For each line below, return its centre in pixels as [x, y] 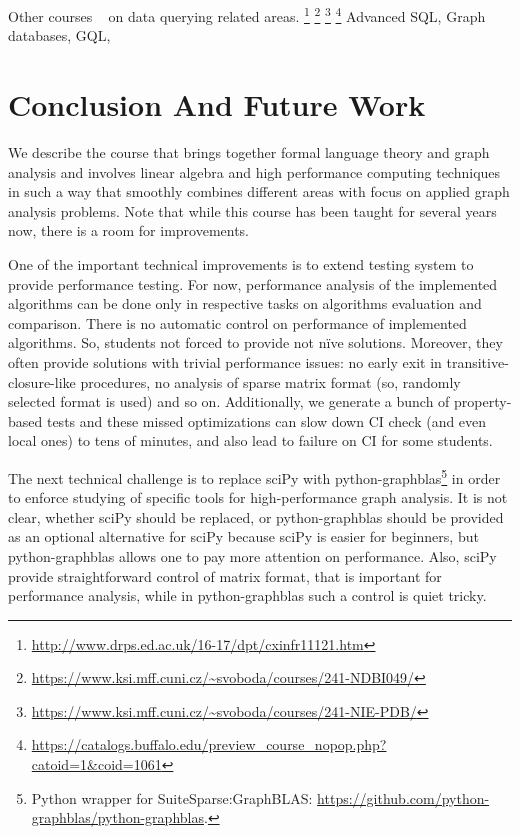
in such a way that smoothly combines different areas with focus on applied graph [259, 191]
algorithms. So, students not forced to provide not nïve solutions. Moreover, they [255, 342]
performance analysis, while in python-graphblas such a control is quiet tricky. [247, 595]
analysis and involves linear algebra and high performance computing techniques [254, 171]
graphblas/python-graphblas [117, 817]
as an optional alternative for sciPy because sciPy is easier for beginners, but [243, 536]
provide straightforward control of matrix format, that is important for [225, 575]
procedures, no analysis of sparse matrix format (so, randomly [270, 381]
